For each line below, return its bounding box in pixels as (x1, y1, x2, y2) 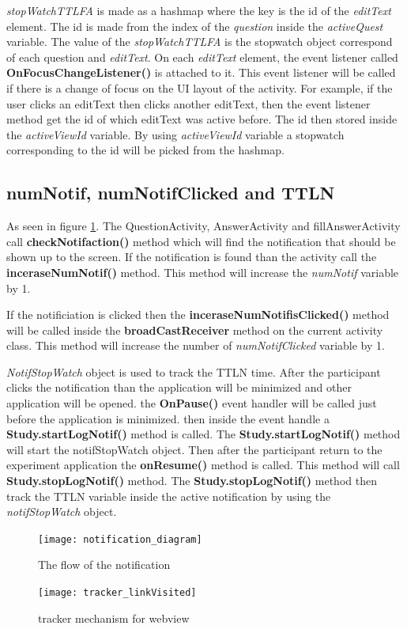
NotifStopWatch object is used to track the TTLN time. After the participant (6, 363, 381, 380)
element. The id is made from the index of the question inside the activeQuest (6, 17, 383, 34)
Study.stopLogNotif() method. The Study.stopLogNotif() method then (6, 472, 377, 489)
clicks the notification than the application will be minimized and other (6, 379, 352, 396)
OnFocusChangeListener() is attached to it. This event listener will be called (6, 64, 396, 81)
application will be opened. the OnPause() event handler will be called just (6, 395, 377, 411)
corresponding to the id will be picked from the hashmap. (6, 142, 285, 158)
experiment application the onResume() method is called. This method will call (6, 457, 400, 473)
